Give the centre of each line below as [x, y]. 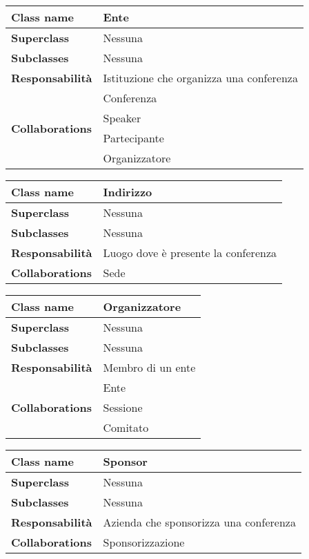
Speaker [122, 118]
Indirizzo [128, 192]
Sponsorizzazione [144, 542]
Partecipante [133, 138]
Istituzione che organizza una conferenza [200, 78]
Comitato [126, 427]
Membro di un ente [149, 367]
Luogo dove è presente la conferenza [190, 253]
